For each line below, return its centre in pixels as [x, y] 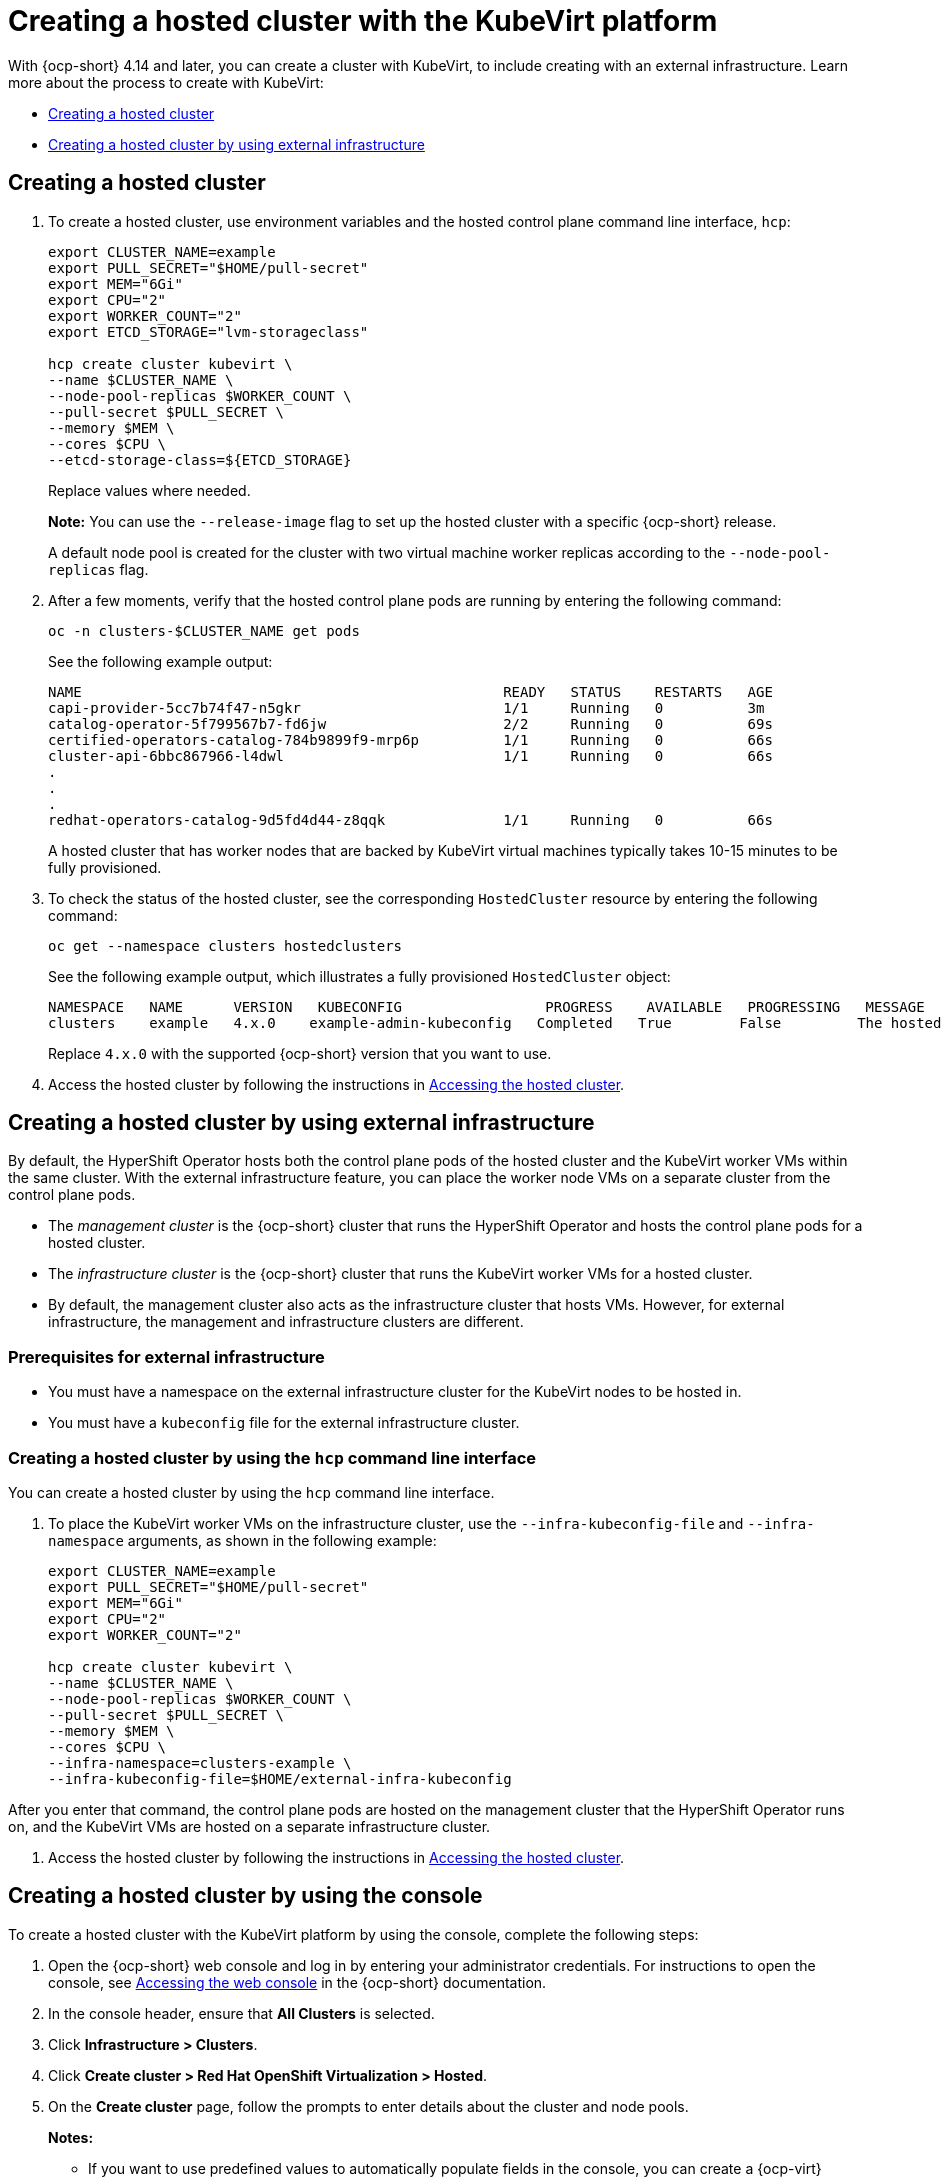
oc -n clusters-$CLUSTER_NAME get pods [204, 630]
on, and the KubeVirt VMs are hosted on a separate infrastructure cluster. [249, 1826]
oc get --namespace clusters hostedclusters [225, 945]
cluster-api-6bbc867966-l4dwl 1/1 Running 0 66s [410, 755]
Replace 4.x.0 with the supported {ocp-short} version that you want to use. [300, 1053]
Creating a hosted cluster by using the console [245, 1896]
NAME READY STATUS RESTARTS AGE [410, 691]
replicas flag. [98, 569]
